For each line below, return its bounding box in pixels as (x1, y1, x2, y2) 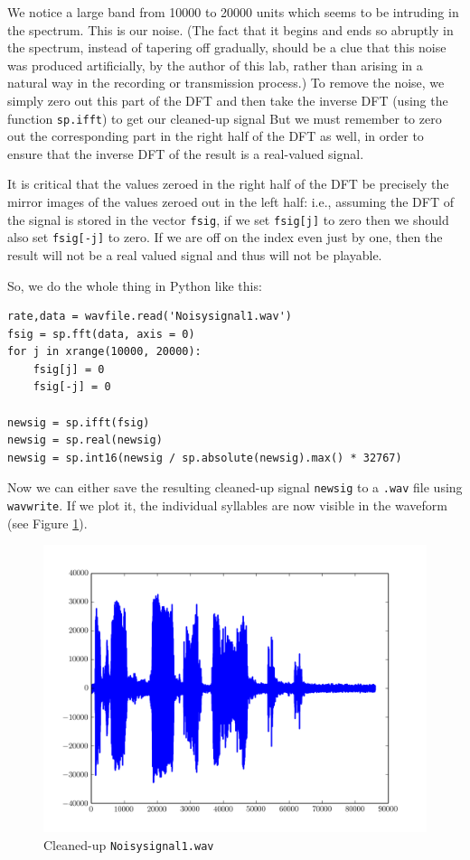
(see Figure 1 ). (7, 513, 88, 532)
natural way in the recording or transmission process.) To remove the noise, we (7, 73, 445, 92)
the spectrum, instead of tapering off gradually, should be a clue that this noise (7, 38, 446, 57)
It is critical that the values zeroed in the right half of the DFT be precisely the (7, 174, 449, 193)
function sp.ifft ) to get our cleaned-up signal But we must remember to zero (7, 108, 442, 127)
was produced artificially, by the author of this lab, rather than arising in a (7, 55, 423, 74)
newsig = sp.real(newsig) (7, 434, 163, 447)
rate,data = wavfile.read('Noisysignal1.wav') (7, 310, 292, 323)
